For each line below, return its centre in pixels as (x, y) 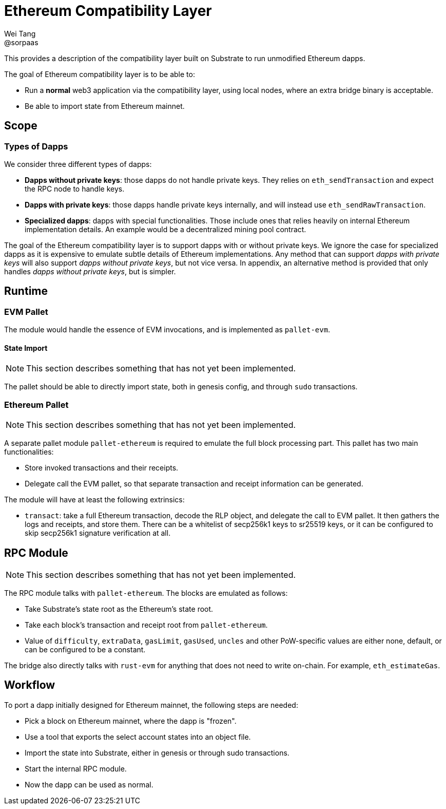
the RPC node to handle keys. (75, 189)
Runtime (26, 291)
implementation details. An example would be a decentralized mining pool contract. (166, 229)
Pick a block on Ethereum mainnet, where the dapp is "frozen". (131, 721)
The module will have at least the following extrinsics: (94, 500)
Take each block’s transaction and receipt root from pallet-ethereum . (146, 625)
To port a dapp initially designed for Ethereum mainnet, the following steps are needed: (151, 705)
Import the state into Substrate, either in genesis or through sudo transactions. (157, 752)
